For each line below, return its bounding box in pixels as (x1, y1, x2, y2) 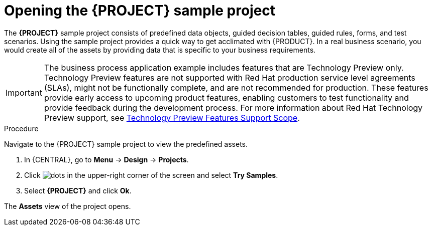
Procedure (4, 124, 39, 133)
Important (6, 87, 42, 98)
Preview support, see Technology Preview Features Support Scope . (44, 112, 300, 123)
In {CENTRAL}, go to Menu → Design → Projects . (24, 155, 189, 164)
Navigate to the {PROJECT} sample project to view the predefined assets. (4, 139, 248, 148)
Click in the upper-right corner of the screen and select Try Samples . (24, 170, 278, 179)
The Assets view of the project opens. (4, 201, 131, 210)
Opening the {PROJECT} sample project (4, 2, 276, 19)
